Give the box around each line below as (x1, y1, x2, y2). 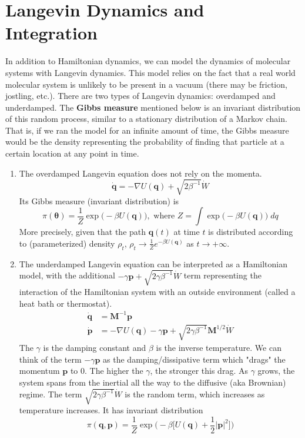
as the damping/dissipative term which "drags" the (103, 353, 286, 365)
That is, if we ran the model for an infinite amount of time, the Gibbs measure (5, 124, 289, 136)
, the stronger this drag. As (150, 364, 248, 377)
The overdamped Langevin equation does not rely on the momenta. (19, 167, 262, 179)
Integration (5, 21, 98, 45)
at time (173, 225, 200, 238)
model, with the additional (19, 269, 115, 281)
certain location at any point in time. (5, 147, 139, 160)
